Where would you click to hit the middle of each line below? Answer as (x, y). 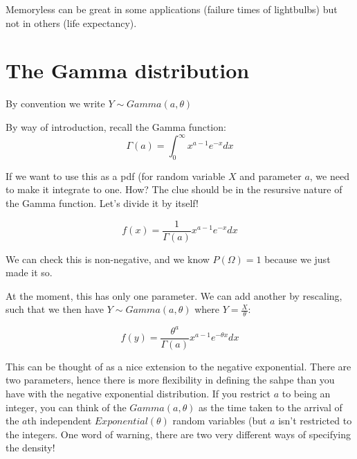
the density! (30, 448)
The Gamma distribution (128, 70)
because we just (297, 259)
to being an (306, 393)
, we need (329, 175)
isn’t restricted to (315, 421)
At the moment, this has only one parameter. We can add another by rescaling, (174, 295)
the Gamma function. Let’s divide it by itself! (102, 202)
